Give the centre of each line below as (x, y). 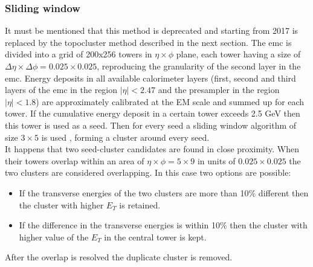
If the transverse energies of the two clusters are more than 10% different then (164, 192)
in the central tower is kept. (155, 236)
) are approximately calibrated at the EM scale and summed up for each (170, 101)
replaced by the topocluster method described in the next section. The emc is (148, 42)
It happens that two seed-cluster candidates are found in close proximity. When (152, 149)
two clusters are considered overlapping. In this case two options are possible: (148, 172)
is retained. (140, 204)
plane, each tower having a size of (238, 54)
